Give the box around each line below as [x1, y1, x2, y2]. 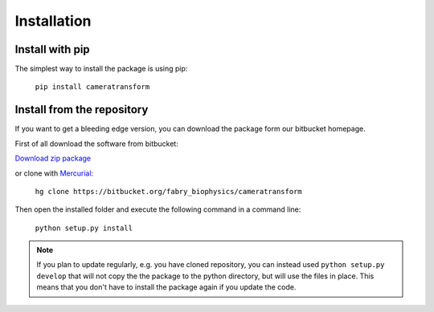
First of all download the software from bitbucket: [14, 139, 178, 148]
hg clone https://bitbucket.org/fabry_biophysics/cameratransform [35, 187, 303, 196]
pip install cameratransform [35, 83, 150, 91]
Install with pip [14, 43, 90, 56]
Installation [14, 12, 92, 30]
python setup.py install [35, 223, 133, 233]
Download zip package [14, 153, 92, 164]
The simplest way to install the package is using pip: [14, 64, 188, 74]
